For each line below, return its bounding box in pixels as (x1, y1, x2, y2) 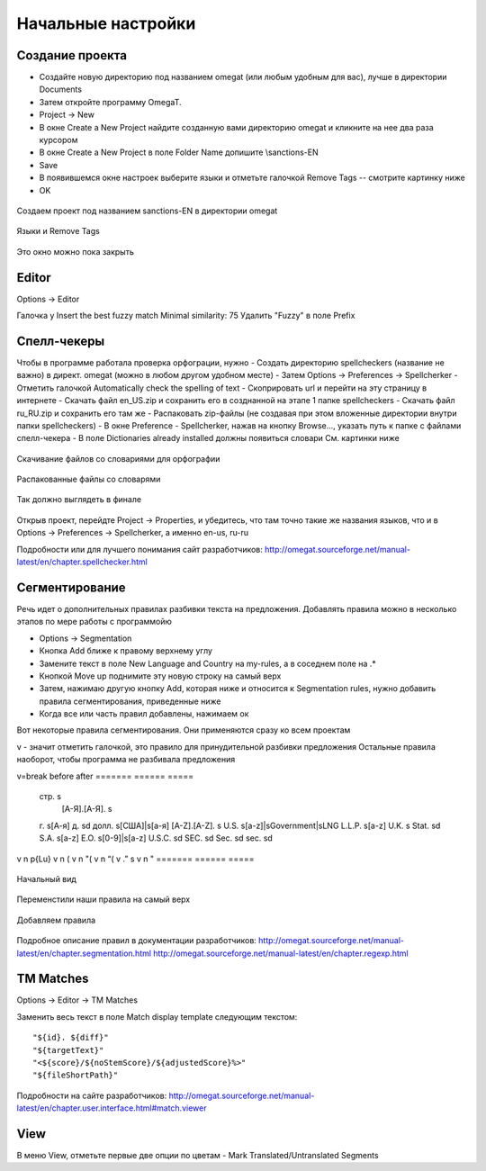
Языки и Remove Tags (16, 226, 101, 237)
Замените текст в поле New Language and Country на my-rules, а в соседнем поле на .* (39, 658, 377, 669)
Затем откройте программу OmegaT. (39, 96, 182, 107)
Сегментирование (16, 580, 126, 595)
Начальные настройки (16, 14, 196, 33)
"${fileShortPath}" (32, 1070, 119, 1080)
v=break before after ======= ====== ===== (16, 770, 193, 781)
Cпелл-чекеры (16, 333, 105, 348)
